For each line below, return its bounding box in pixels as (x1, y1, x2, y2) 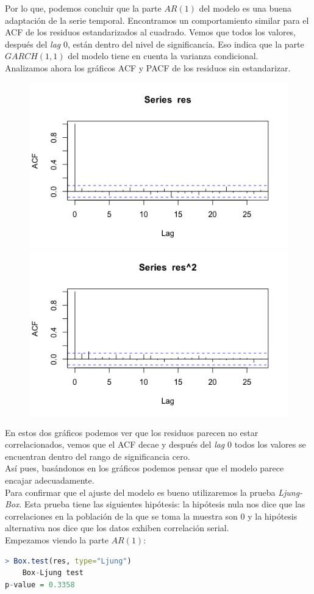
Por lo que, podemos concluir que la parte (5, 2, 162, 14)
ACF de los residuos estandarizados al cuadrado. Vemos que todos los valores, (5, 26, 296, 38)
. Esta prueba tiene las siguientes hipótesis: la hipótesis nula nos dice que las (19, 498, 305, 510)
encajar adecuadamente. (5, 474, 95, 487)
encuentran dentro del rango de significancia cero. (5, 449, 190, 462)
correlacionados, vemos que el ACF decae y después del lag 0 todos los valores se (5, 438, 306, 451)
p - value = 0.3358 (5, 580, 75, 589)
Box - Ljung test (22, 568, 84, 578)
